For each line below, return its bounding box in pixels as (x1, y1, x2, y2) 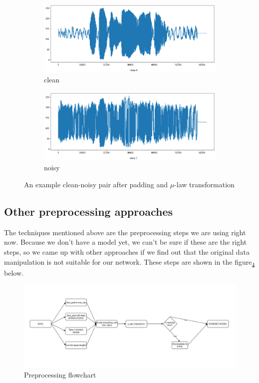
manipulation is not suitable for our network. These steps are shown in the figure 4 (4, 256, 255, 268)
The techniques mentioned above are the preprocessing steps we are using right (4, 227, 246, 237)
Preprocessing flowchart (24, 370, 96, 380)
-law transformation (174, 179, 235, 190)
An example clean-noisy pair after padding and (24, 179, 168, 190)
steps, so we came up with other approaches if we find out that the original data (4, 247, 250, 257)
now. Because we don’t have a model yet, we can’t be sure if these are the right (4, 237, 247, 247)
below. (4, 267, 23, 278)
